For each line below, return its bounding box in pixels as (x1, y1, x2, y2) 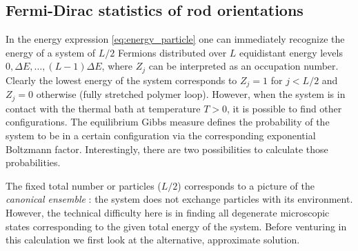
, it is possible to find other (226, 101, 342, 115)
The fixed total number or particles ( (6, 178, 161, 192)
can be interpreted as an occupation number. (148, 59, 339, 73)
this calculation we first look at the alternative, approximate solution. (6, 232, 300, 247)
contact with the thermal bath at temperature (6, 101, 201, 115)
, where (101, 59, 132, 73)
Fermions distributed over (117, 45, 227, 59)
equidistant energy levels (239, 45, 343, 59)
